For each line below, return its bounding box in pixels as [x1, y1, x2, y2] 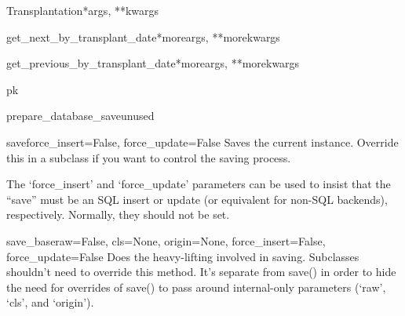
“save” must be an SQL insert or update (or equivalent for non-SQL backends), [6, 191, 388, 207]
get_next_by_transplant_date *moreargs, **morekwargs [6, 28, 280, 45]
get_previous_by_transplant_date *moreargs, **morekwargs [6, 55, 300, 71]
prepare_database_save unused [6, 107, 155, 124]
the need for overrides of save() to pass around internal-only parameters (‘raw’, [6, 278, 386, 295]
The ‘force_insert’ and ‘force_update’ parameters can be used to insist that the [6, 176, 391, 192]
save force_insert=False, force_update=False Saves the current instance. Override [6, 133, 399, 150]
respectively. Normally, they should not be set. [6, 206, 230, 223]
